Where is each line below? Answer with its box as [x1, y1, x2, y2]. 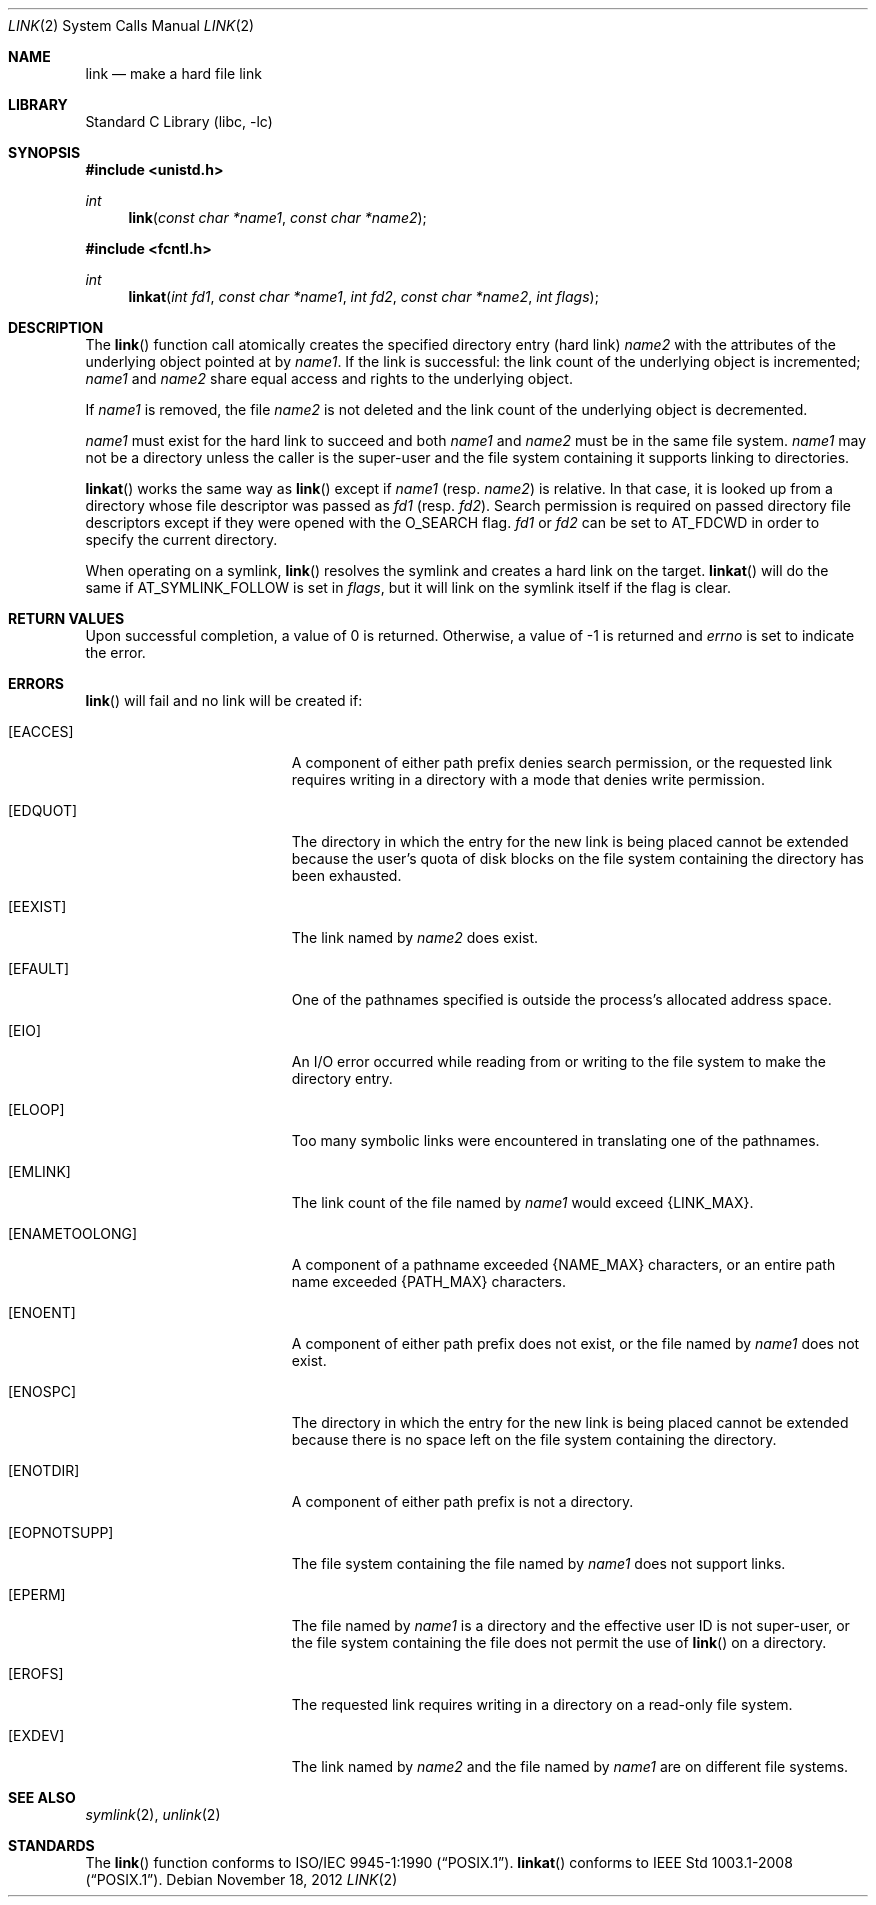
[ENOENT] [8, 1304, 76, 1321]
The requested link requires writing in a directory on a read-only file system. [291, 1696, 793, 1713]
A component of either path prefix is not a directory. [291, 1493, 634, 1510]
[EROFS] [8, 1665, 64, 1682]
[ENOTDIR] [8, 1462, 80, 1479]
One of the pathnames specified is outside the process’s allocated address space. [291, 991, 832, 1008]
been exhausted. [291, 867, 402, 884]
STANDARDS [8, 1837, 95, 1854]
